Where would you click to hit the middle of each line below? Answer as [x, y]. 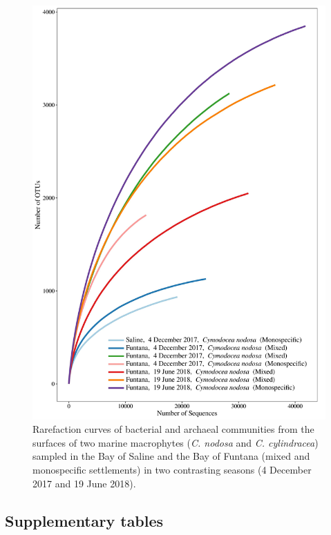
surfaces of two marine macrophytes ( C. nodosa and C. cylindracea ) [176, 442]
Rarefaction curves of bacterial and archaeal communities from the [173, 429]
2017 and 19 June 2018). [84, 483]
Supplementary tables [84, 520]
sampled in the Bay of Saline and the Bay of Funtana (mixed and [171, 456]
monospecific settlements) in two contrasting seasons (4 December [172, 470]
